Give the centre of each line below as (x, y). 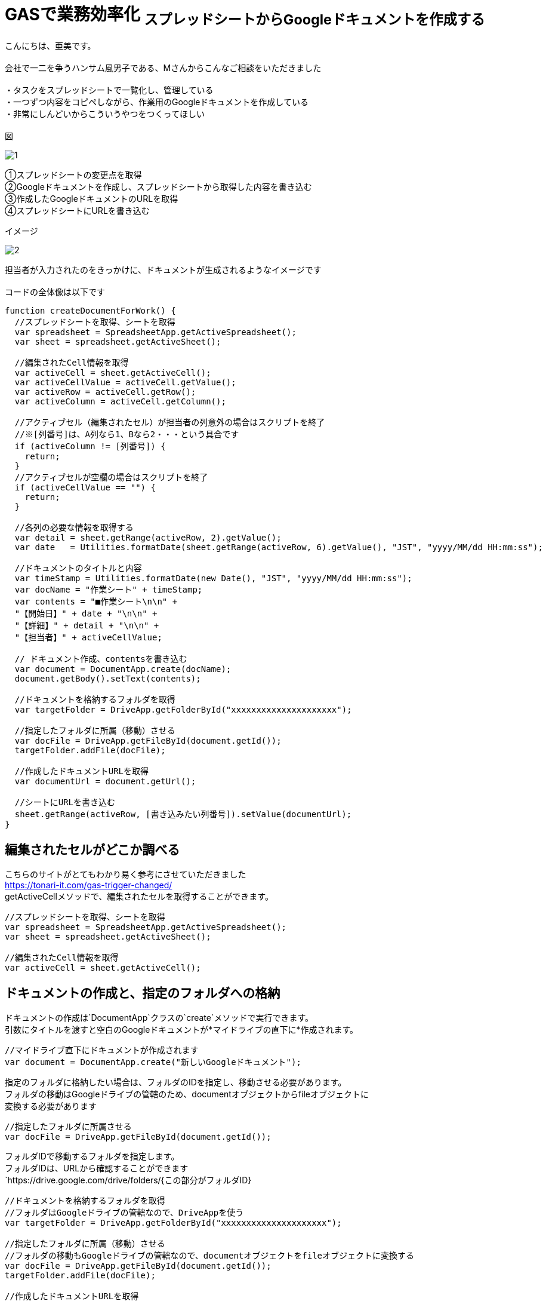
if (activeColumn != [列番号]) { (90, 447)
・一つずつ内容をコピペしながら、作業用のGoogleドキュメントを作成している (157, 102)
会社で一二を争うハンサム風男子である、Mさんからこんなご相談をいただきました (163, 68)
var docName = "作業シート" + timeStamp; (109, 590)
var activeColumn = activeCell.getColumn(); (120, 402)
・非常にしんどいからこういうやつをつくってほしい (105, 114)
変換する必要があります (51, 1106)
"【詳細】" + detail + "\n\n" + (87, 626)
